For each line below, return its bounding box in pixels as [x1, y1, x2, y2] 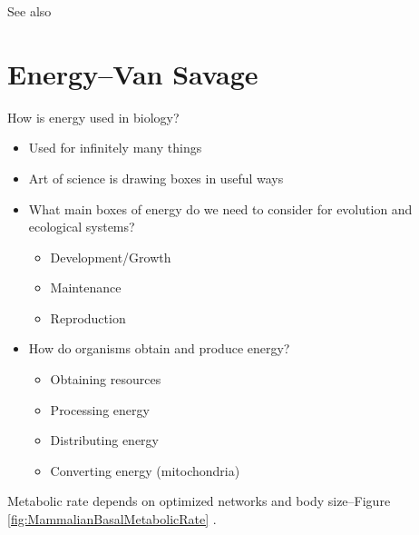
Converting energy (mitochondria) [50, 461, 240, 480]
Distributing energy [50, 431, 159, 450]
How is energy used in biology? [7, 107, 180, 126]
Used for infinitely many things [28, 138, 202, 157]
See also [7, 2, 52, 20]
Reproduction [50, 308, 126, 327]
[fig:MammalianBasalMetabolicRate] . [7, 510, 217, 529]
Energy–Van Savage [7, 54, 258, 92]
